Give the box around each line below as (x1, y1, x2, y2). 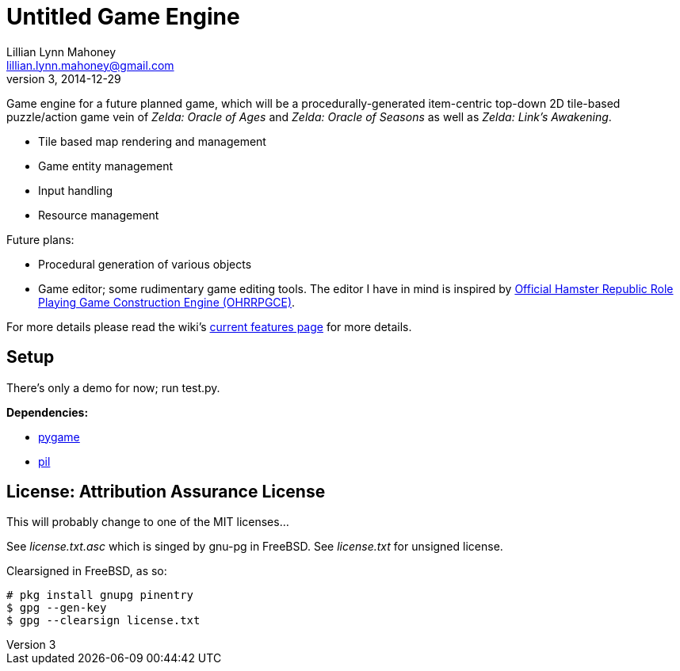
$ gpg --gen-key (6, 601, 107, 615)
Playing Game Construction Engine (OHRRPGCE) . (38, 295, 296, 309)
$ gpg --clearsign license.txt (6, 614, 201, 627)
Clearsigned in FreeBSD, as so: (6, 564, 167, 578)
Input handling (38, 183, 113, 197)
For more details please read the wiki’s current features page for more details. (6, 319, 412, 334)
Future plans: (6, 232, 74, 246)
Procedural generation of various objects (38, 257, 252, 271)
